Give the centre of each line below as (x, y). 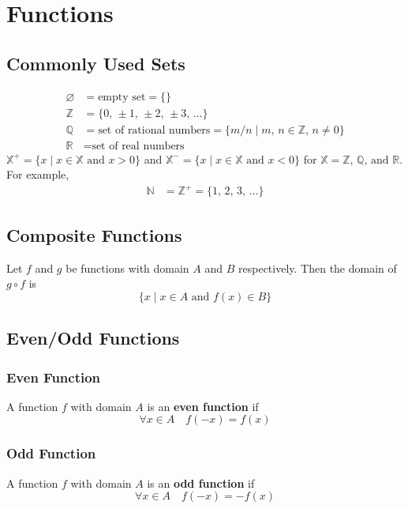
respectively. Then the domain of (318, 268)
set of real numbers (138, 146)
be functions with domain (127, 268)
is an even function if (203, 406)
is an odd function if (201, 483)
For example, (38, 174)
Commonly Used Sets (96, 63)
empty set (122, 97)
